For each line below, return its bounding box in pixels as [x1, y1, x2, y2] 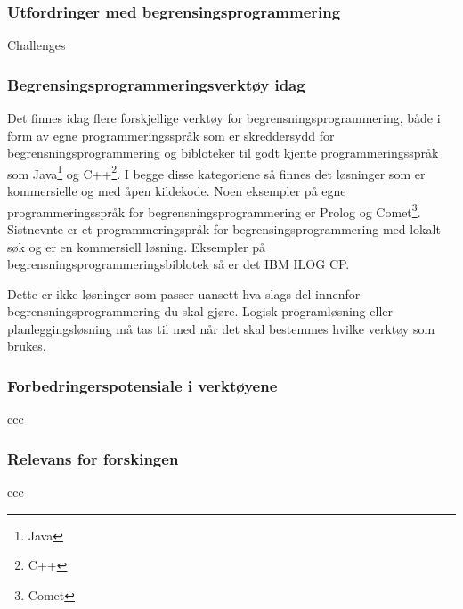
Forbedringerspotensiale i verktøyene [7, 374, 278, 396]
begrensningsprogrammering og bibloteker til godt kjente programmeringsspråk [7, 143, 439, 162]
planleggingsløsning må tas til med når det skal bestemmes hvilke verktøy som [7, 319, 435, 337]
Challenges [7, 36, 66, 54]
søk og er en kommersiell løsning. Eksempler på [7, 237, 265, 256]
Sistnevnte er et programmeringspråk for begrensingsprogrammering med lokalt [7, 219, 441, 238]
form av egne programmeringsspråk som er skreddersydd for [7, 126, 335, 144]
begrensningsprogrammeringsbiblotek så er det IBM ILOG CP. [7, 255, 350, 273]
